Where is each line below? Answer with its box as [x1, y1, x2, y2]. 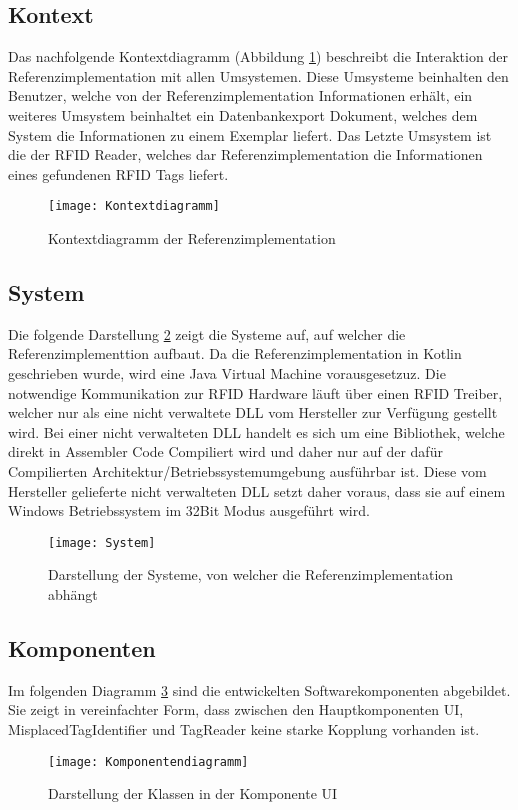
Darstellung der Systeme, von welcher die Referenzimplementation [48, 564, 454, 585]
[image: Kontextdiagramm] [48, 199, 220, 214]
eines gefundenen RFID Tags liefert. [8, 163, 229, 184]
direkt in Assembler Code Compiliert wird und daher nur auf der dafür [8, 441, 443, 462]
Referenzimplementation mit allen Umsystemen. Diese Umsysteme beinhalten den [8, 65, 509, 86]
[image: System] [48, 535, 156, 550]
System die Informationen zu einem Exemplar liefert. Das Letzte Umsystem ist [8, 124, 492, 145]
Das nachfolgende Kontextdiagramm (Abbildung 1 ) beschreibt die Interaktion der [8, 46, 508, 67]
